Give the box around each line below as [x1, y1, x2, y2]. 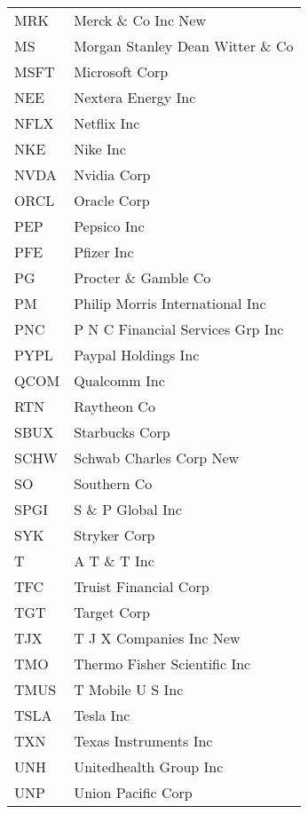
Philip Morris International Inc [74, 293, 266, 313]
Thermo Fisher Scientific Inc [74, 653, 251, 674]
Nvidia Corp [74, 164, 151, 185]
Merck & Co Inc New [74, 10, 207, 30]
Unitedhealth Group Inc [74, 756, 224, 777]
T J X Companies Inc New [74, 628, 241, 648]
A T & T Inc [74, 550, 154, 571]
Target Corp [74, 602, 150, 622]
